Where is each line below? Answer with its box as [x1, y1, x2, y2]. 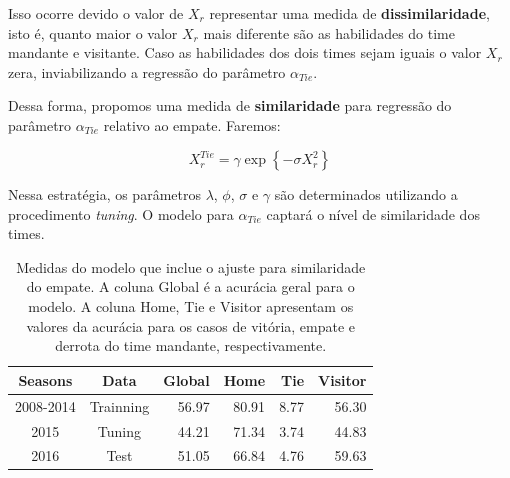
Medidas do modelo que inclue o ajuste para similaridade [16, 256, 366, 277]
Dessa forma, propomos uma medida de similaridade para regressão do [8, 95, 452, 116]
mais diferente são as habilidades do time [203, 22, 455, 43]
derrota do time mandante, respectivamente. [55, 335, 327, 356]
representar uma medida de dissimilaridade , [209, 3, 490, 23]
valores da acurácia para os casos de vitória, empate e [26, 315, 356, 336]
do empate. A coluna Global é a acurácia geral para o [26, 276, 355, 297]
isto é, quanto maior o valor [8, 22, 178, 43]
